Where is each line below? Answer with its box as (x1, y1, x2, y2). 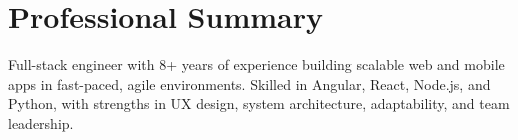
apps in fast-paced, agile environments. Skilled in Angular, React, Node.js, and (8, 73, 491, 94)
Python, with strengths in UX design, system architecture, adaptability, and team (8, 93, 510, 114)
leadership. (8, 112, 74, 133)
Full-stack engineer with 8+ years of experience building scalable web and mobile (8, 54, 505, 75)
